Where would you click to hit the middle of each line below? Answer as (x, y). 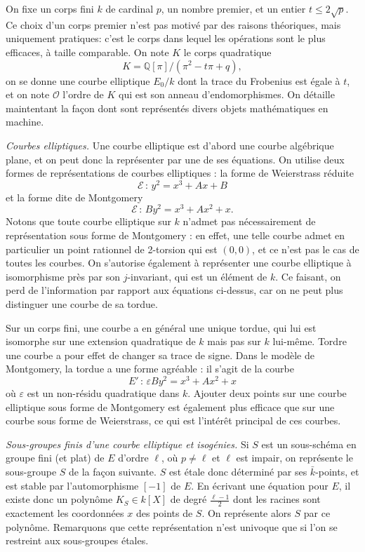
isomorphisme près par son (63, 276)
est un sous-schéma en (309, 444)
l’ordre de (83, 94)
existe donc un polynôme (59, 499)
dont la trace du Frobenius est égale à (259, 80)
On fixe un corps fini (50, 8)
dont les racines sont (277, 499)
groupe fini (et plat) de (55, 458)
